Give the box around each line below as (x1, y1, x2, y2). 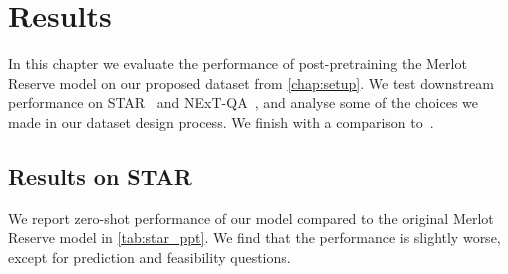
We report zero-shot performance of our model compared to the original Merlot (8, 207, 494, 228)
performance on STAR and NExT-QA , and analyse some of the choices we (8, 92, 479, 113)
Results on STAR (8, 160, 192, 191)
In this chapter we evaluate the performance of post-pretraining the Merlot (8, 53, 467, 74)
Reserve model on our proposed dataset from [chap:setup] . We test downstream (8, 72, 494, 93)
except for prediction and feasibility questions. (8, 246, 291, 267)
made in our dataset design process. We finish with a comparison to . (8, 111, 434, 132)
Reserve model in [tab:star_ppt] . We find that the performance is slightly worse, (8, 227, 501, 248)
